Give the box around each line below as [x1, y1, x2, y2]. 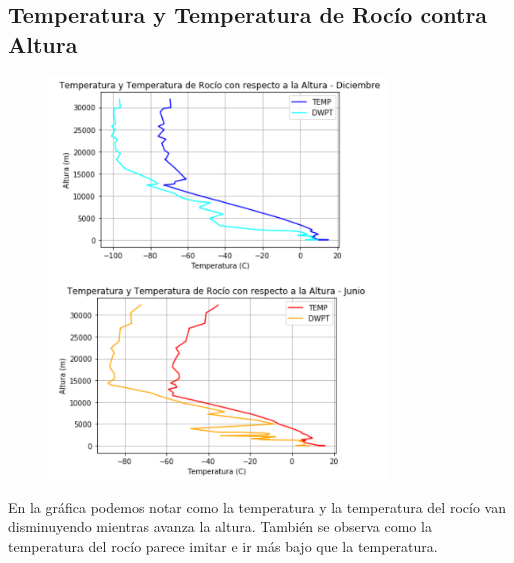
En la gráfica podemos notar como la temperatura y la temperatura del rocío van [8, 496, 506, 517]
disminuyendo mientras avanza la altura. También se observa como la [8, 516, 432, 537]
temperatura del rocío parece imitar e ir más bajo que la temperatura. [8, 535, 438, 556]
